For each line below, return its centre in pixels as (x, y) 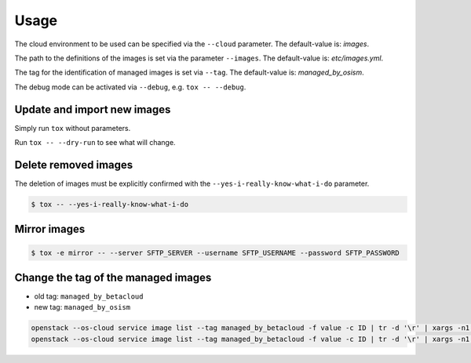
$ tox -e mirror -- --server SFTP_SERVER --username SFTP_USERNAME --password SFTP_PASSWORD (215, 252)
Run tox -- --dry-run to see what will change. (95, 143)
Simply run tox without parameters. (73, 128)
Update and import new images (93, 109)
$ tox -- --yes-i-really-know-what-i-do (110, 204)
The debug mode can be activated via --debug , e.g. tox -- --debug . (130, 87)
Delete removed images (74, 165)
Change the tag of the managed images (113, 277)
